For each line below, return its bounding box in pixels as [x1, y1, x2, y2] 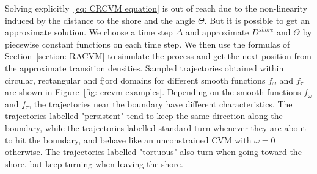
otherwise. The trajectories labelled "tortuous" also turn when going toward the [5, 145, 302, 158]
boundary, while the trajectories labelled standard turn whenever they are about [5, 121, 306, 134]
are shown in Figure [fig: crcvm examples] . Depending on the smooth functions [5, 85, 301, 98]
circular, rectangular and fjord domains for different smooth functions [5, 73, 266, 86]
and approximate [185, 26, 249, 38]
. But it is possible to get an [204, 13, 310, 26]
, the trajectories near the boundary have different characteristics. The [29, 97, 293, 110]
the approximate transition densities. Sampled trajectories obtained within [5, 61, 284, 74]
